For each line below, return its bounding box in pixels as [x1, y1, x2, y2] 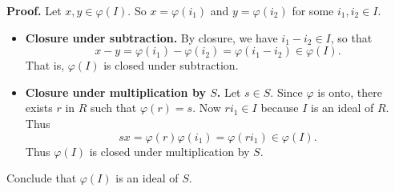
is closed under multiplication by [89, 142, 250, 159]
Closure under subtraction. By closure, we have [25, 29, 278, 46]
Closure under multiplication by [25, 83, 206, 100]
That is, [25, 57, 65, 74]
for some [292, 2, 334, 18]
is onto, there [317, 83, 382, 100]
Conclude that [6, 170, 77, 186]
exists [25, 99, 53, 116]
